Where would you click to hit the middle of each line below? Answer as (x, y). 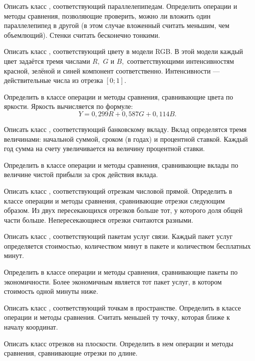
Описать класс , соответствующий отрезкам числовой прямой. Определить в (118, 191)
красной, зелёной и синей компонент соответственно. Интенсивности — (112, 70)
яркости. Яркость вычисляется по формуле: (68, 106)
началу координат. (31, 327)
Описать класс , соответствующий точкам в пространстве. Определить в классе (123, 307)
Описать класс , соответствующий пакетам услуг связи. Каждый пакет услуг (118, 236)
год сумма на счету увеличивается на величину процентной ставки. (104, 148)
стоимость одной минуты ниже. (51, 291)
